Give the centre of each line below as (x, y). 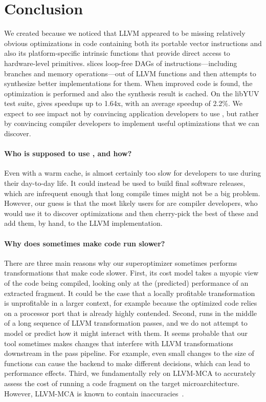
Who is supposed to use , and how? (68, 153)
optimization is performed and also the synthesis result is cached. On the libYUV (132, 93)
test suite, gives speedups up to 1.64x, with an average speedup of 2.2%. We (123, 103)
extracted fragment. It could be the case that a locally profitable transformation (130, 293)
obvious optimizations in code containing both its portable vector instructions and (133, 43)
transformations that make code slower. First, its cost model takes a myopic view (131, 273)
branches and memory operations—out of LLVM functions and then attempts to (130, 73)
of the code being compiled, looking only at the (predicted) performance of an (126, 283)
